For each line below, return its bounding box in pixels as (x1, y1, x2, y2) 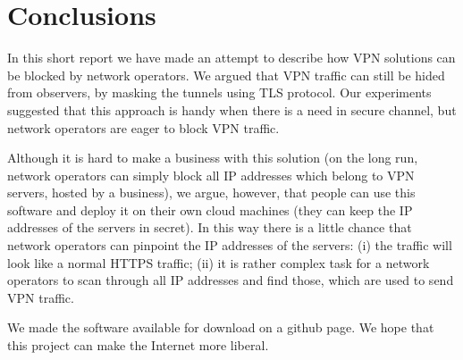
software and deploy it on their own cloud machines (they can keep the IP (7, 200, 413, 219)
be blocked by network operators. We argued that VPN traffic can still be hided (7, 65, 445, 84)
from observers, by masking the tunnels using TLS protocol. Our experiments (7, 83, 432, 102)
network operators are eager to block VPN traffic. (7, 118, 280, 137)
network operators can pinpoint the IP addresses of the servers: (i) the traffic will (7, 236, 452, 255)
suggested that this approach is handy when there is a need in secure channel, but (7, 100, 457, 119)
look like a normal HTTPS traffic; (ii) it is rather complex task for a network (7, 253, 430, 272)
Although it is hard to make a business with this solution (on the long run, (7, 148, 418, 167)
